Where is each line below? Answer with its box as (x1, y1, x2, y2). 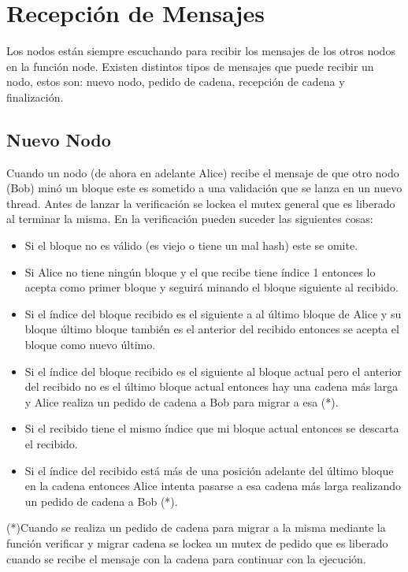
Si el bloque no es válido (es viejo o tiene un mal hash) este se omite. (24, 237, 358, 254)
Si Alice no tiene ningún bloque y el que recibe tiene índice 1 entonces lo (24, 263, 376, 280)
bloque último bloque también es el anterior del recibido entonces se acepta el (24, 321, 399, 337)
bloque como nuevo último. (24, 336, 156, 353)
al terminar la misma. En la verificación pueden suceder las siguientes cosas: (6, 210, 373, 227)
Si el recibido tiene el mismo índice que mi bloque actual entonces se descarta (24, 420, 399, 436)
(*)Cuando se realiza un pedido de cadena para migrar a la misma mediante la (6, 519, 386, 536)
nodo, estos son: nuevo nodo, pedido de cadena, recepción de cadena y (6, 73, 345, 90)
